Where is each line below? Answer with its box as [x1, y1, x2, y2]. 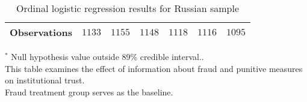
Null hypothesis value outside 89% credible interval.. [11, 50, 204, 62]
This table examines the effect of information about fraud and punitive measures [5, 62, 303, 74]
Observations [10, 25, 72, 39]
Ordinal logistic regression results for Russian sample [16, 1, 240, 15]
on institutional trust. [5, 74, 85, 86]
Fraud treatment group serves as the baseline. [5, 85, 173, 98]
